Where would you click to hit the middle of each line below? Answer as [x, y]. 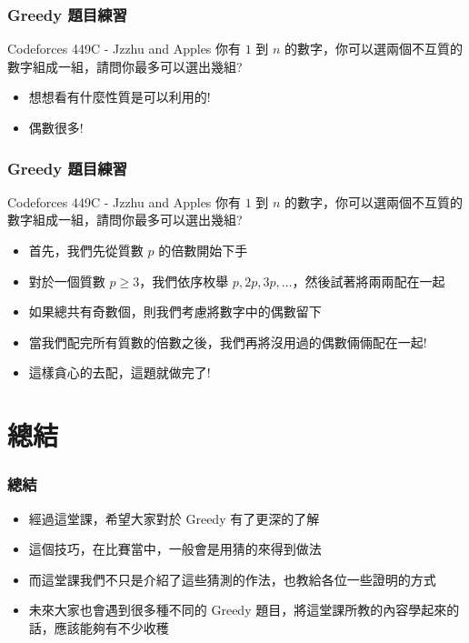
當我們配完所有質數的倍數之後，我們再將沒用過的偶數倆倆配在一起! [228, 342]
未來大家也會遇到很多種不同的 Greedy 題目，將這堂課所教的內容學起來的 [244, 610]
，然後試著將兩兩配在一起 [369, 281]
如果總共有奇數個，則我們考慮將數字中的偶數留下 [175, 311]
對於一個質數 [67, 281]
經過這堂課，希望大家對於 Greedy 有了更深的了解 [174, 518]
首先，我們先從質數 [86, 250]
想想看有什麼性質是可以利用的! [120, 97]
